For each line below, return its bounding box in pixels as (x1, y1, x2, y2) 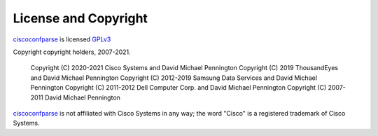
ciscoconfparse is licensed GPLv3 (13, 35, 111, 43)
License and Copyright (13, 11, 148, 26)
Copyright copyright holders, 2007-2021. (13, 48, 131, 56)
